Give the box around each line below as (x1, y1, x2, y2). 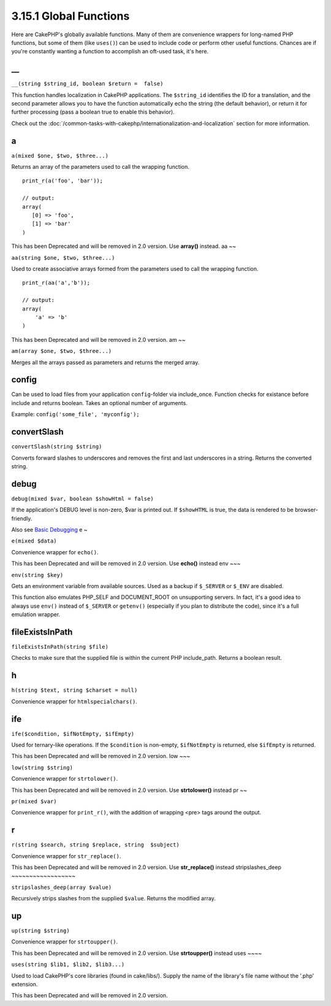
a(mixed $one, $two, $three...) (11, 152, 108, 159)
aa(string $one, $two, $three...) (11, 254, 115, 261)
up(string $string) (11, 927, 70, 934)
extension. (11, 981, 38, 988)
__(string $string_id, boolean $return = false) (11, 80, 164, 87)
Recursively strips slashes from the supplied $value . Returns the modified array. (11, 895, 216, 902)
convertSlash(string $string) (11, 443, 102, 451)
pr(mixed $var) (11, 798, 58, 805)
